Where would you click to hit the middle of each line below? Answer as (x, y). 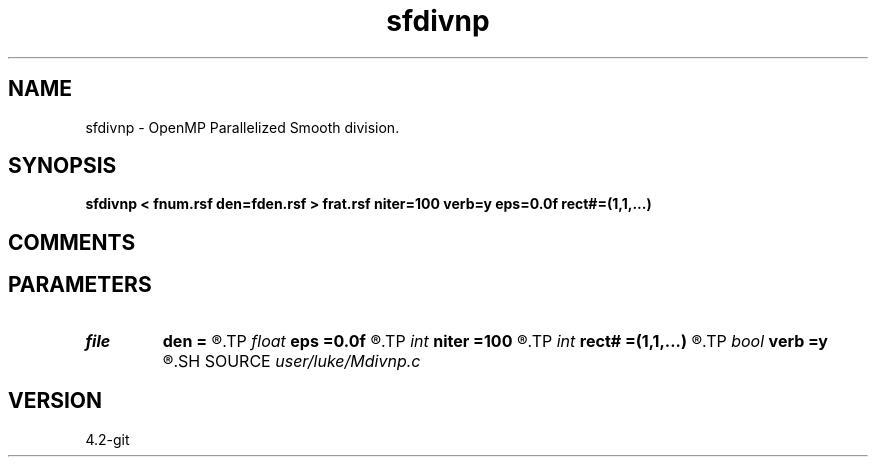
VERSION (55, 401)
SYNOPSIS (62, 166)
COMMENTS (72, 242)
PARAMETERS (80, 285)
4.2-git (107, 439)
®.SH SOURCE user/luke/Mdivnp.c (291, 360)
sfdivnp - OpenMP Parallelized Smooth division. (242, 127)
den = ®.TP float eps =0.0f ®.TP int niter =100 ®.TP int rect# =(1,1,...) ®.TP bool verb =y (495, 340)
